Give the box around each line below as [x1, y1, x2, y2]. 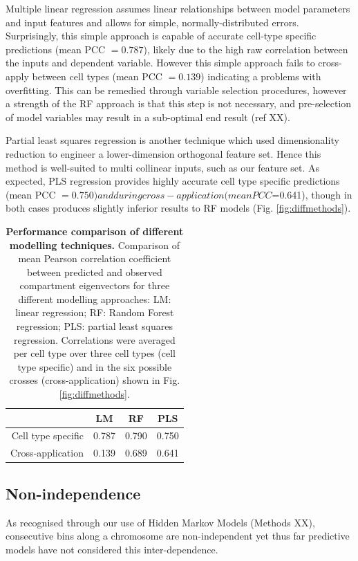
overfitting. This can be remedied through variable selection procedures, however [6, 82, 347, 97]
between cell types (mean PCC [32, 68, 162, 83]
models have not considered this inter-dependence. [6, 542, 218, 556]
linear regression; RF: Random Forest [15, 305, 174, 320]
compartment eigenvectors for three [19, 278, 170, 293]
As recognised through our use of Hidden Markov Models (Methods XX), [6, 515, 315, 529]
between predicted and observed [26, 264, 162, 279]
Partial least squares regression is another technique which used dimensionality [6, 133, 339, 147]
